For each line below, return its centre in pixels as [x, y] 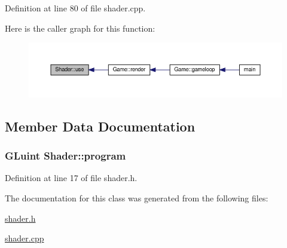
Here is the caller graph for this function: [80, 28]
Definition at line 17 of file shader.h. [71, 178]
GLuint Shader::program [65, 156]
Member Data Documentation [100, 126]
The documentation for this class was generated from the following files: [137, 198]
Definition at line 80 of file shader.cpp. [75, 8]
